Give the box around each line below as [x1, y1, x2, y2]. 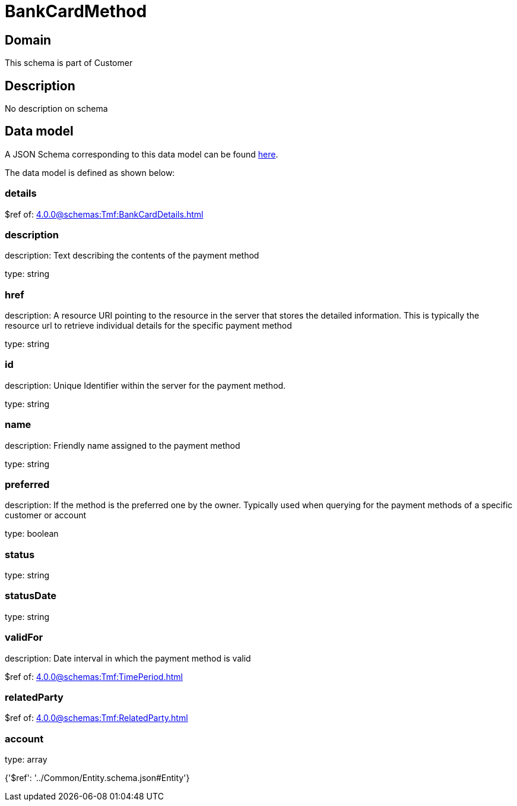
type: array [5, 754, 47, 765]
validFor [5, 631, 43, 644]
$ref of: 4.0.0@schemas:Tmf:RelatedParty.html [5, 713, 188, 723]
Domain [5, 32, 52, 48]
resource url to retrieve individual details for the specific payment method [5, 320, 292, 331]
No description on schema [5, 103, 108, 114]
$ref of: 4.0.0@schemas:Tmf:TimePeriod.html [5, 671, 183, 682]
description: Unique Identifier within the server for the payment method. [5, 380, 286, 391]
